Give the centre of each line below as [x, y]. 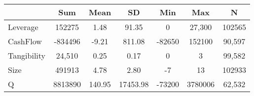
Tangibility [27, 55]
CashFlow [25, 41]
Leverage [23, 27]
